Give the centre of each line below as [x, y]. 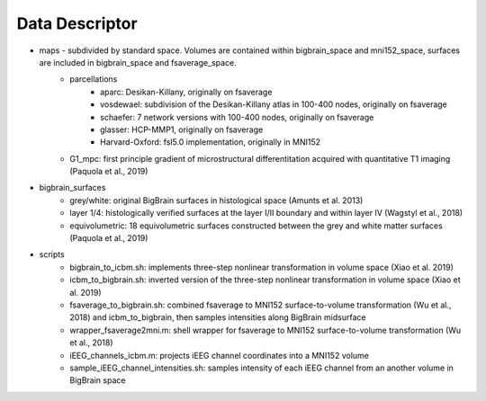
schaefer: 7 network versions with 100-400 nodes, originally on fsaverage [237, 117]
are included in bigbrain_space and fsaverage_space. [138, 62]
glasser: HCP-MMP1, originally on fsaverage [182, 129]
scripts [52, 254]
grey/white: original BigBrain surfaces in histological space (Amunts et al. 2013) [216, 200]
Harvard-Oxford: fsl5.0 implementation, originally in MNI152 [211, 142]
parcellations [94, 79]
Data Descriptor [77, 23]
